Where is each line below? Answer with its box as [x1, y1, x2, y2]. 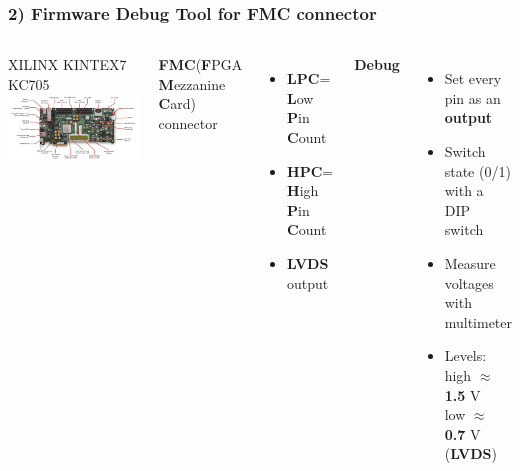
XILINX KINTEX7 [8, 54, 127, 75]
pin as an [444, 87, 501, 108]
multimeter [444, 311, 512, 332]
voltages [444, 272, 494, 293]
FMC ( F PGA [158, 54, 243, 75]
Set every [444, 68, 502, 89]
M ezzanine [158, 73, 226, 94]
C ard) [158, 93, 196, 114]
